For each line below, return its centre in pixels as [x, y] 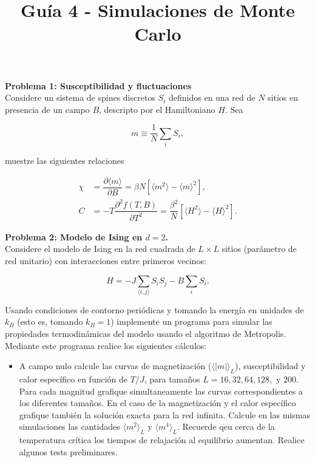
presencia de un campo [47, 109]
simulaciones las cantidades [69, 426]
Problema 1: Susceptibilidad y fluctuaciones [98, 85]
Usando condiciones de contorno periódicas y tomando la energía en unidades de [154, 309]
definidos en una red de [212, 97]
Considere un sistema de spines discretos [80, 97]
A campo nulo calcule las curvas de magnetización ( [115, 366]
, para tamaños [172, 379]
